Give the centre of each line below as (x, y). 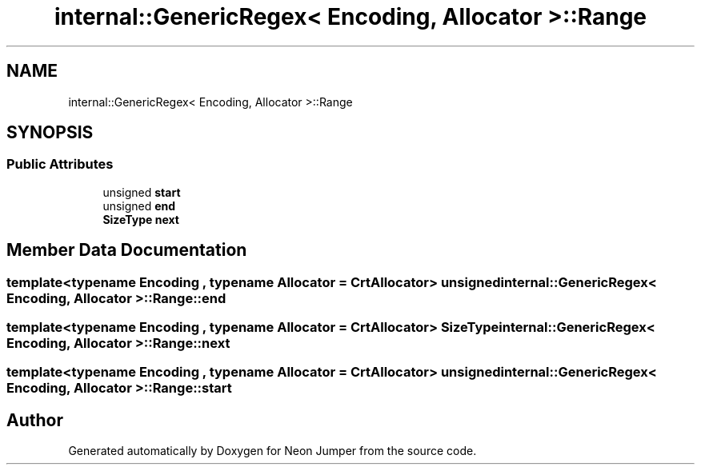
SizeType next (141, 219)
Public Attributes (60, 164)
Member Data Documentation (127, 250)
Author (35, 420)
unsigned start (142, 192)
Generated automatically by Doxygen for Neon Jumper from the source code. (272, 451)
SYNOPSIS (50, 133)
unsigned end (139, 206)
